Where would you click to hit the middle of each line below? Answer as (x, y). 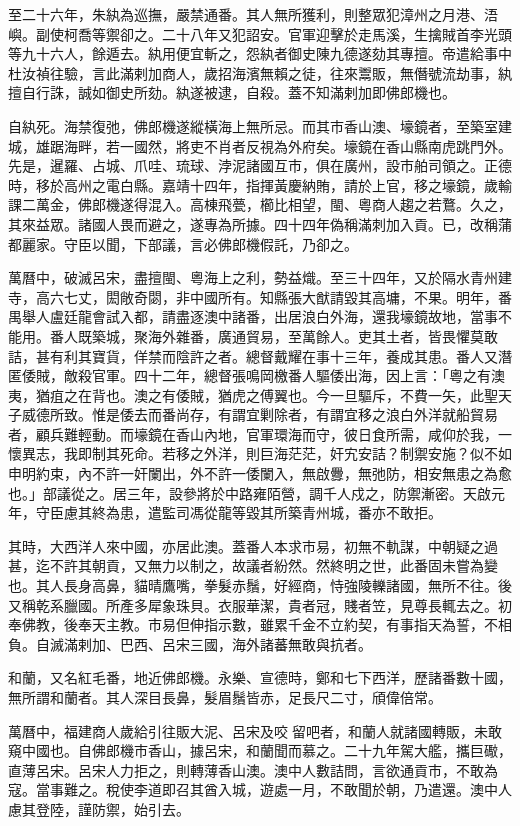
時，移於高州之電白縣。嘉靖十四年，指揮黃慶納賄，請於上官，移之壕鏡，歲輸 (260, 184)
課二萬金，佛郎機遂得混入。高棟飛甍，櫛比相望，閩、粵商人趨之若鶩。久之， (260, 204)
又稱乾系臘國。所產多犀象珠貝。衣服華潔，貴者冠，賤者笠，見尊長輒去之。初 (260, 604)
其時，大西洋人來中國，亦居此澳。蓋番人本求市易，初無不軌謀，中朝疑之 (246, 545)
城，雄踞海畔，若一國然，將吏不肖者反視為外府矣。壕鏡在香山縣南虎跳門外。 (260, 145)
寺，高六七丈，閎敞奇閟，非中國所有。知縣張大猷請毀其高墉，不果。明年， (253, 296)
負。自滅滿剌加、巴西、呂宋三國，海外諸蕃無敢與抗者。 (190, 643)
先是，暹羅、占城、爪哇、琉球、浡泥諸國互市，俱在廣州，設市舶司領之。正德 (260, 165)
